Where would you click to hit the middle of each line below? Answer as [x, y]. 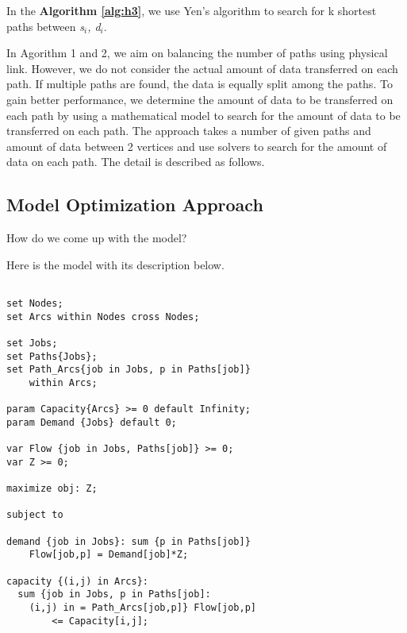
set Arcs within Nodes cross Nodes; [103, 316]
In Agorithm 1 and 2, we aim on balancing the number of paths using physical [197, 53]
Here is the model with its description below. [115, 264]
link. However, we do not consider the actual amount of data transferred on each [202, 68]
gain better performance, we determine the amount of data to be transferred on [200, 99]
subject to [35, 515]
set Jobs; [32, 343]
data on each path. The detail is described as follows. [136, 162]
